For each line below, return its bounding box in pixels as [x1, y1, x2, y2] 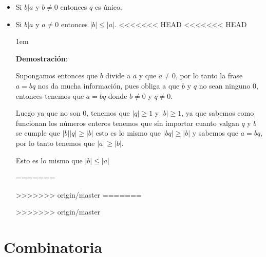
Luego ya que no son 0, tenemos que [15, 108, 130, 118]
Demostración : [15, 53, 68, 63]
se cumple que [15, 127, 60, 138]
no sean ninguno [199, 80, 251, 91]
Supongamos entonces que [15, 70, 98, 81]
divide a [105, 70, 130, 81]
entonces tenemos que [15, 90, 84, 101]
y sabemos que [192, 127, 239, 138]
